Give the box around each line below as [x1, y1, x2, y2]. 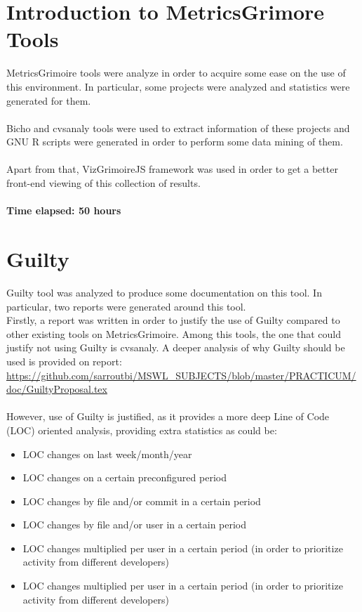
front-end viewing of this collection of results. [6, 176, 201, 190]
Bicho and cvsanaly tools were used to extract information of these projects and [6, 120, 350, 135]
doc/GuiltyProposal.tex [6, 382, 107, 396]
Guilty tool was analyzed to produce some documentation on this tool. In [6, 285, 322, 299]
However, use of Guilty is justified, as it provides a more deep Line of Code [6, 409, 330, 424]
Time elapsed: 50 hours [6, 203, 121, 218]
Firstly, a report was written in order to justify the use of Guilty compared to [6, 313, 340, 327]
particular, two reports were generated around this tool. [6, 299, 246, 313]
